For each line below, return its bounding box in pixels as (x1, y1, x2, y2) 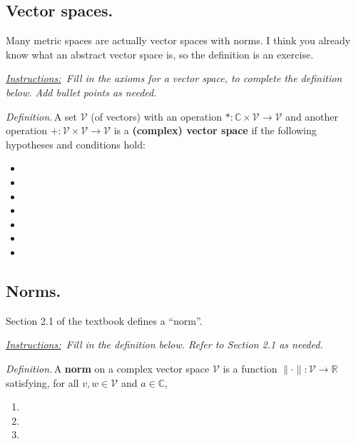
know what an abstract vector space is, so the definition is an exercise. (6, 46, 314, 61)
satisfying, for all (6, 375, 79, 390)
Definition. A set (6, 109, 77, 123)
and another (285, 109, 339, 123)
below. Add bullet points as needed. (6, 84, 157, 99)
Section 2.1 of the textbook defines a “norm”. (6, 313, 203, 328)
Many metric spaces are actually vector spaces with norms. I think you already (6, 33, 351, 48)
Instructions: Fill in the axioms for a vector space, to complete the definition (6, 71, 342, 86)
